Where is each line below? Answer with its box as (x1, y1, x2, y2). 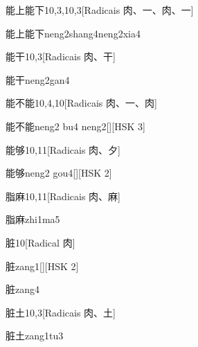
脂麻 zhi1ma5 (6, 212, 60, 226)
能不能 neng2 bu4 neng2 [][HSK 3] (6, 118, 145, 133)
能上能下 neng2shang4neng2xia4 (6, 26, 141, 40)
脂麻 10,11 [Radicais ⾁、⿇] (6, 188, 120, 203)
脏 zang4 (6, 282, 39, 296)
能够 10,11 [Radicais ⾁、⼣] (6, 142, 120, 157)
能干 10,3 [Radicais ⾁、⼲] (6, 49, 116, 64)
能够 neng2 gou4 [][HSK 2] (6, 166, 112, 180)
